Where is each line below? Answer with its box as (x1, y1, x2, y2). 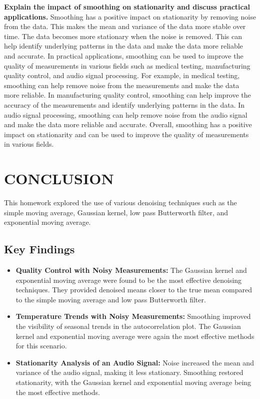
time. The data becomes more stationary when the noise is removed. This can (4, 31, 242, 41)
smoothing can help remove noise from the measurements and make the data (4, 80, 239, 90)
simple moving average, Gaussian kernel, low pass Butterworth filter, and (4, 207, 228, 217)
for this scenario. (15, 340, 67, 351)
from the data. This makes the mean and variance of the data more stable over (4, 21, 246, 32)
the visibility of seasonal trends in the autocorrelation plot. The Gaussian (15, 320, 241, 331)
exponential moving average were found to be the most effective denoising (15, 274, 242, 285)
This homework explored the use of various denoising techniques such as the (4, 197, 237, 208)
